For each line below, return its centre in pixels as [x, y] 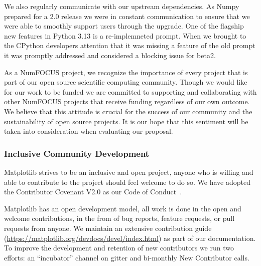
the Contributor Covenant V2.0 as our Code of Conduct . [93, 192]
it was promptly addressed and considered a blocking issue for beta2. [110, 55]
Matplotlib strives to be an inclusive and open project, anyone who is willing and [129, 172]
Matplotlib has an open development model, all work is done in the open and [123, 208]
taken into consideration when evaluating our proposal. [89, 131]
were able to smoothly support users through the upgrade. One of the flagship [124, 26]
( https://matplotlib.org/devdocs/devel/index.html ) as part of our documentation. [130, 238]
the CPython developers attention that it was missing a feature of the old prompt [130, 45]
